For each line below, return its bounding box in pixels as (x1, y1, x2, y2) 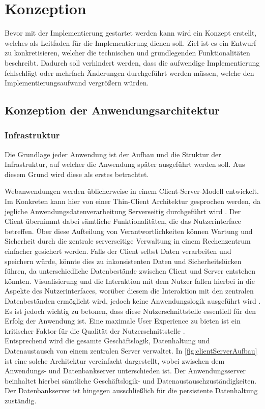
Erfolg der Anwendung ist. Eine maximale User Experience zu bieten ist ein (5, 315, 241, 326)
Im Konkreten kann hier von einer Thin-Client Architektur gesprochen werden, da (5, 196, 261, 207)
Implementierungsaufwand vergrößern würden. (5, 77, 149, 88)
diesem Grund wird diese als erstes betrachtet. (5, 168, 149, 179)
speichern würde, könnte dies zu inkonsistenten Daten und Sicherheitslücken (5, 255, 242, 266)
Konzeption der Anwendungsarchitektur (5, 102, 220, 118)
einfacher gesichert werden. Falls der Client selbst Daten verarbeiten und (5, 246, 231, 256)
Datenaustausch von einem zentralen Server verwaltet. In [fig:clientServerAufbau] (5, 345, 257, 356)
